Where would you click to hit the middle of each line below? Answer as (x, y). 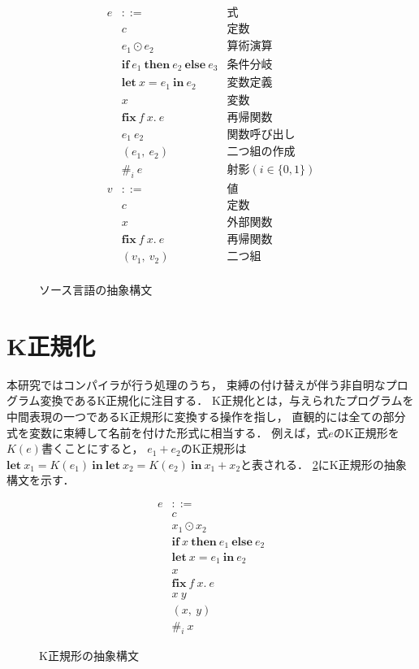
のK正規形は (214, 448)
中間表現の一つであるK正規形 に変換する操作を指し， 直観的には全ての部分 (206, 417)
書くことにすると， (92, 448)
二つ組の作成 (261, 152)
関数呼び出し (261, 135)
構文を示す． (41, 480)
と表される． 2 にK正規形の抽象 (324, 464)
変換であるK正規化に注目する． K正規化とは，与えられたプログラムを (227, 400)
